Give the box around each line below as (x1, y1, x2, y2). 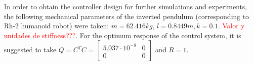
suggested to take (4, 44, 56, 55)
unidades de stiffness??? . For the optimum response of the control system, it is (4, 30, 241, 40)
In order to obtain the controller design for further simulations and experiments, (4, 1, 247, 11)
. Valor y (218, 21, 245, 31)
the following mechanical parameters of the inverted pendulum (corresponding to (4, 11, 249, 21)
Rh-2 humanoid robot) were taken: (4, 21, 109, 31)
